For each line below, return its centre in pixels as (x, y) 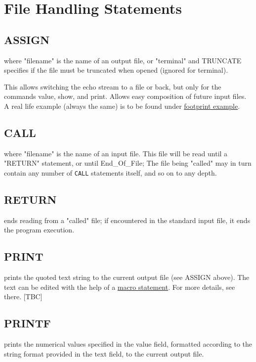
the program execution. (39, 230)
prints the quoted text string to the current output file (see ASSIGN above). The (127, 277)
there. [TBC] (23, 296)
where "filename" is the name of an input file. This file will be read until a (116, 153)
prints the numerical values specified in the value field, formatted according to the (128, 344)
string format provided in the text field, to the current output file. (104, 353)
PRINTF (27, 323)
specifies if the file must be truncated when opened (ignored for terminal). (116, 70)
